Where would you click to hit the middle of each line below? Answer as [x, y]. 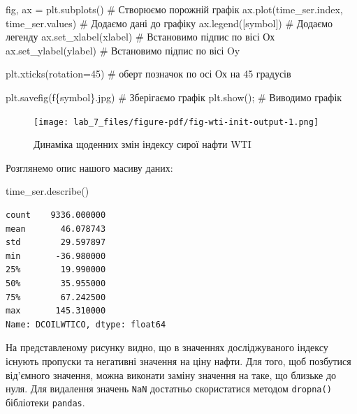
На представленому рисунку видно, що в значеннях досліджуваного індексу [167, 347]
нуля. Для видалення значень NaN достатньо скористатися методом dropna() [169, 389]
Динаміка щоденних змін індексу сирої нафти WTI [143, 144]
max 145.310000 [56, 311]
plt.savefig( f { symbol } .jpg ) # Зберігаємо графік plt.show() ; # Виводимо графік [174, 97]
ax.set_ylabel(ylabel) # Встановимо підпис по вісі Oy [123, 50]
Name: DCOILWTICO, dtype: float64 [86, 324]
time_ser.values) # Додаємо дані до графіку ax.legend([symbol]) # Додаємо [169, 23]
